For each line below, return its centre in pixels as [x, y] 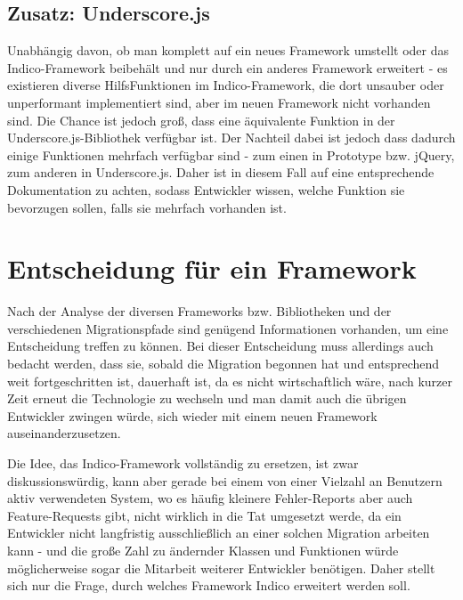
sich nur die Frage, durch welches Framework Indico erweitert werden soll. [209, 585]
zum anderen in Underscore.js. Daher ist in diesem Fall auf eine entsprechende [221, 172]
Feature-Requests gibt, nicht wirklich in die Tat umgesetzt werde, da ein [204, 515]
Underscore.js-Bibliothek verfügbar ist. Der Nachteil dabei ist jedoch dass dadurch [231, 138]
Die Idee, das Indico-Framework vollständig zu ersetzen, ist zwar [183, 463]
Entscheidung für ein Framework [212, 268]
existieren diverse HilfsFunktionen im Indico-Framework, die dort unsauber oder [226, 85]
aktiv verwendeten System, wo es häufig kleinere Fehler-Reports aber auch [210, 498]
